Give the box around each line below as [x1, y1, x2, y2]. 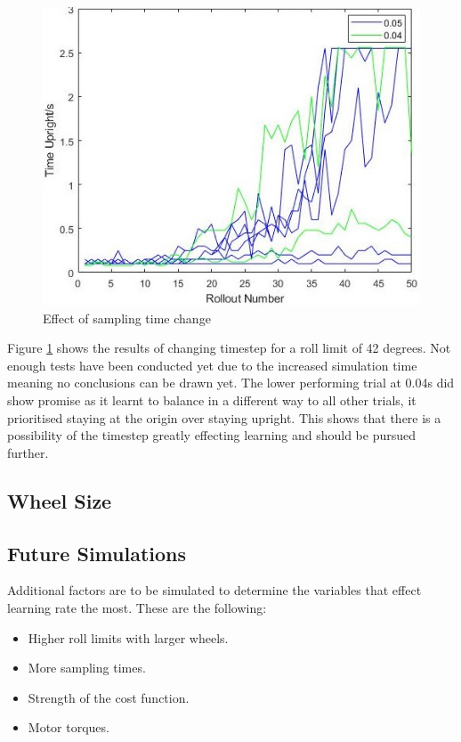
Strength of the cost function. [28, 688, 190, 706]
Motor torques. [28, 718, 109, 737]
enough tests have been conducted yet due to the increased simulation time [7, 355, 417, 374]
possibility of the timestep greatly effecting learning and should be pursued [7, 426, 417, 444]
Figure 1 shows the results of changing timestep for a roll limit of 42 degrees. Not [7, 338, 451, 357]
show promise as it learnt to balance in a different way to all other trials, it [7, 391, 417, 410]
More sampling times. [28, 658, 146, 677]
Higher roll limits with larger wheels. [28, 628, 229, 647]
